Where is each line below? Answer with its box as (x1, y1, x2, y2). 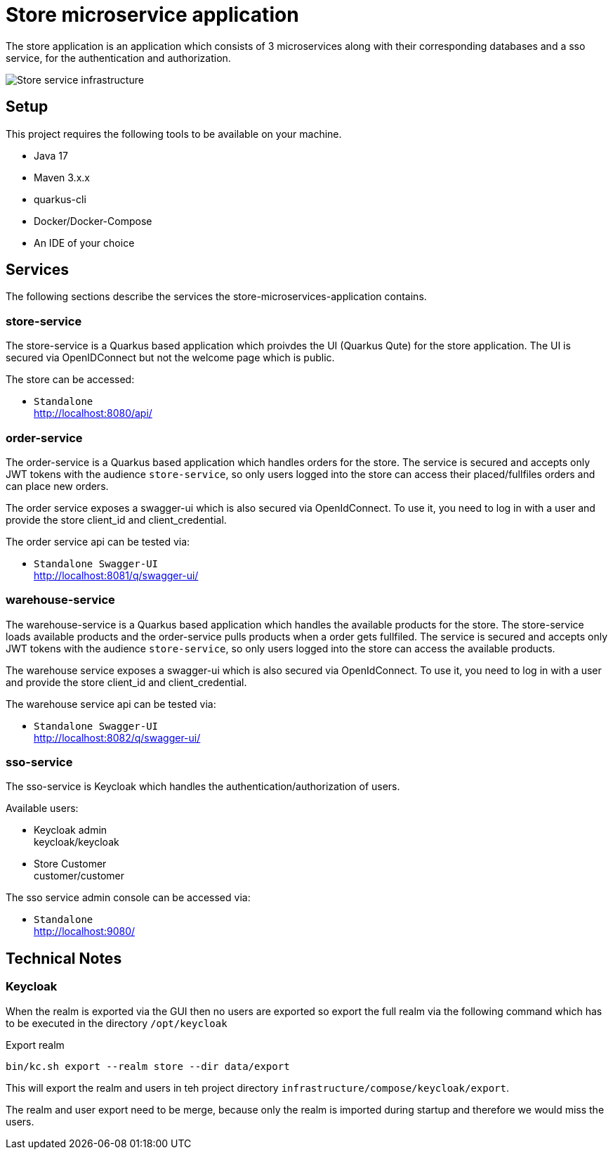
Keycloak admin (34, 824, 107, 837)
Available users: (6, 802, 79, 815)
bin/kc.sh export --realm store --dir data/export (6, 1060, 290, 1072)
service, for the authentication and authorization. (6, 51, 231, 64)
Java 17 (34, 149, 68, 162)
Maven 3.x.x (34, 171, 90, 183)
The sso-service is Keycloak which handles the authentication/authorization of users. (6, 780, 400, 793)
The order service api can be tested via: (6, 535, 190, 548)
